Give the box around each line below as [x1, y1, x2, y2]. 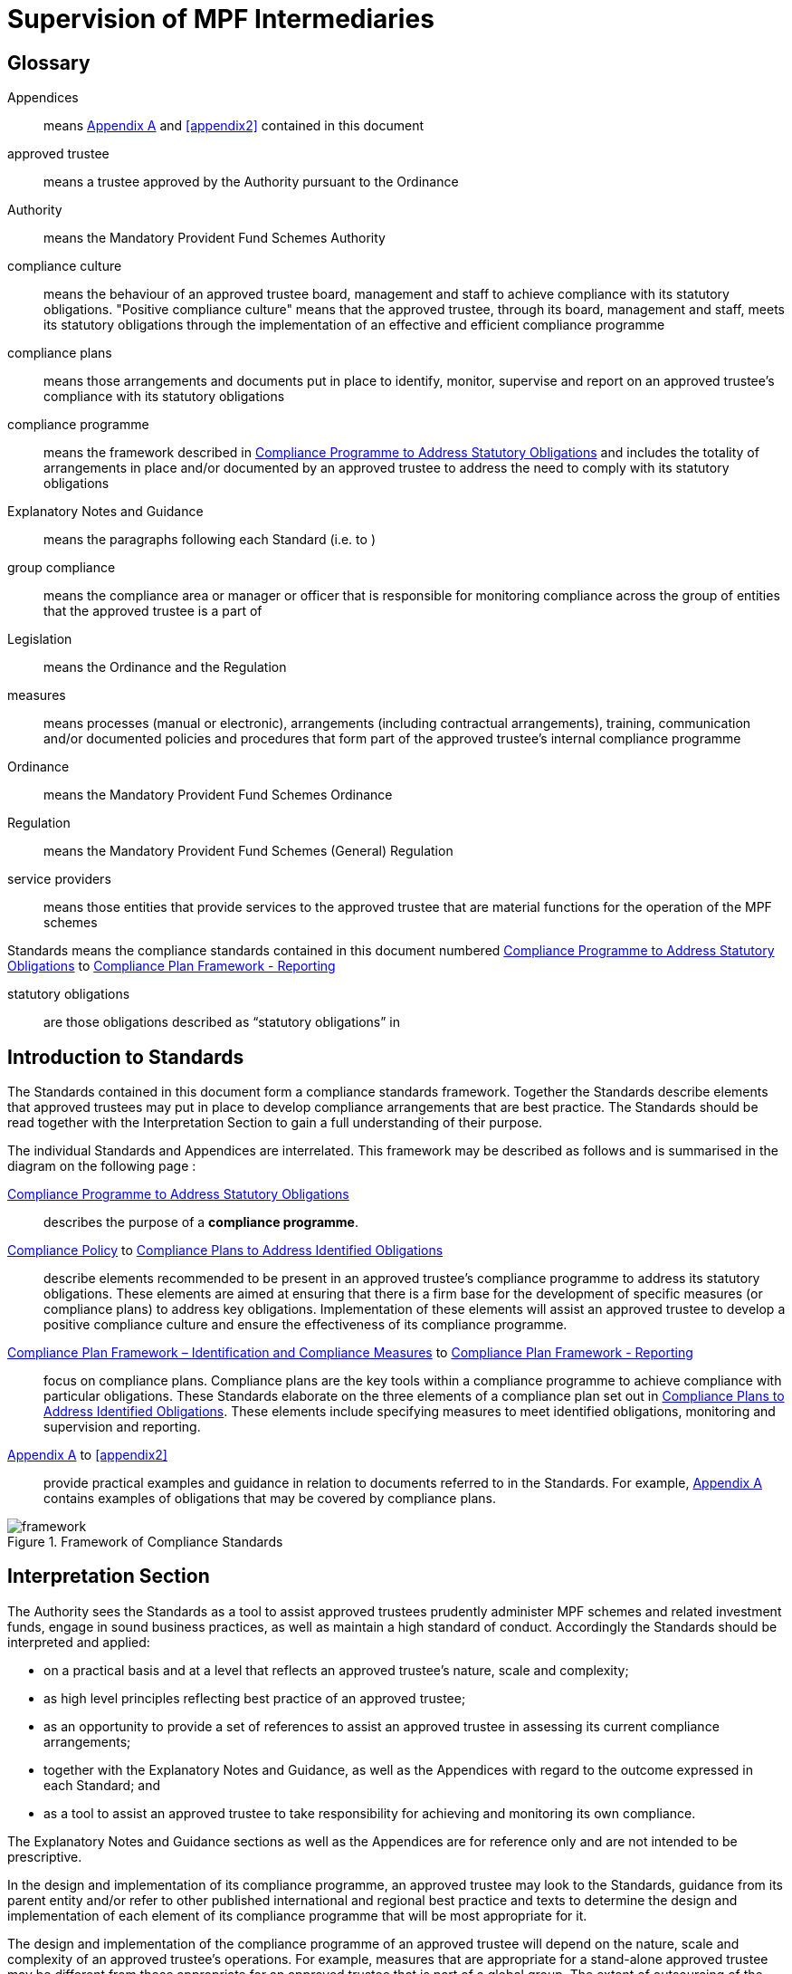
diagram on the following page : [7, 1158, 196, 1174]
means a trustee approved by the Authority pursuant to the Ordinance [43, 174, 459, 190]
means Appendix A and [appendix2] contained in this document [43, 118, 425, 134]
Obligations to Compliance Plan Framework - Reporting [7, 958, 336, 974]
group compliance [7, 560, 116, 576]
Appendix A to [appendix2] [7, 1447, 167, 1463]
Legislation [7, 631, 72, 647]
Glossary [7, 51, 91, 74]
